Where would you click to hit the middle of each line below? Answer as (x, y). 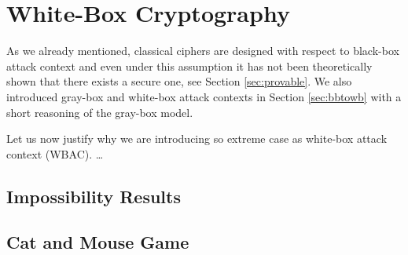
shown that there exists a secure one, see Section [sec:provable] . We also (179, 81)
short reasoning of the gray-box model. (100, 112)
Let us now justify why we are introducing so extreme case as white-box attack (197, 138)
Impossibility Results (94, 196)
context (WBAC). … (55, 153)
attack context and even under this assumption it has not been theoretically (189, 66)
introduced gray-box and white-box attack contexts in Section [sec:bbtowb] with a (204, 96)
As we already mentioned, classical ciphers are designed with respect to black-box (203, 51)
